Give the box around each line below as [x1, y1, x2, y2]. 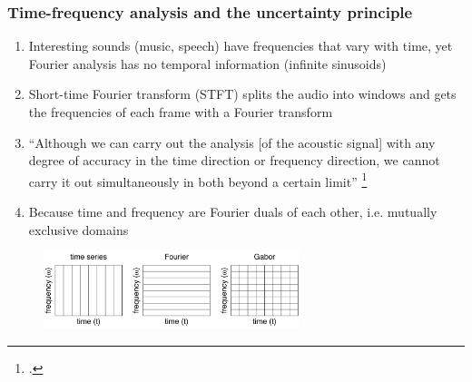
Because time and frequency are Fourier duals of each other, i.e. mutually [28, 202, 438, 221]
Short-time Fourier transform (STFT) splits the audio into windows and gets [28, 84, 457, 103]
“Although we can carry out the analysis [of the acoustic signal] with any [28, 132, 436, 152]
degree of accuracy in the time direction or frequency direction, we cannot [28, 151, 440, 170]
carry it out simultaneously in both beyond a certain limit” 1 [28, 169, 368, 191]
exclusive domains [28, 220, 129, 239]
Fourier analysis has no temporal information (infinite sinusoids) [28, 54, 387, 73]
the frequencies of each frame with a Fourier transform [28, 103, 333, 121]
